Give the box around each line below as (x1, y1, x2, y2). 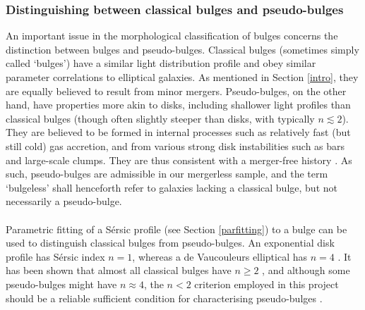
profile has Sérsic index (6, 249, 105, 263)
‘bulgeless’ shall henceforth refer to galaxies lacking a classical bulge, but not (6, 180, 337, 194)
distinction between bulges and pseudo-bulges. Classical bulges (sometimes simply (6, 42, 359, 56)
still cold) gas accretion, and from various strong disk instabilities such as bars (6, 138, 345, 153)
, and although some (262, 263, 350, 278)
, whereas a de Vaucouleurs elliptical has (132, 249, 307, 263)
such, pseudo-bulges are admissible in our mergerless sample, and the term (6, 166, 328, 181)
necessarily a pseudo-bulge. (6, 194, 122, 209)
